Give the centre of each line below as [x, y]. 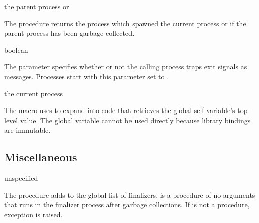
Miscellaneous [41, 157]
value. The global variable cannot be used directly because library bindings [135, 120]
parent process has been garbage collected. [69, 33]
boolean [16, 49]
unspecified [21, 178]
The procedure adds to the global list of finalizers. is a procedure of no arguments [130, 195]
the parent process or [37, 6]
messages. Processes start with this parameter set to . [87, 76]
